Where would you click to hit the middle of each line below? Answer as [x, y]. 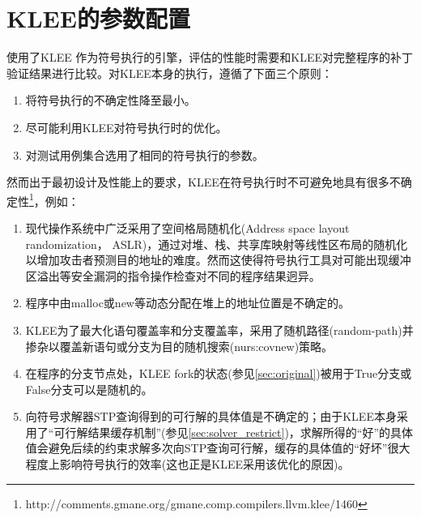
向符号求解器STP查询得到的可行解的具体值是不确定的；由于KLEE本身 [211, 416]
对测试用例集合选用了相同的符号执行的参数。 [145, 154]
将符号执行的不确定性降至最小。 [111, 100]
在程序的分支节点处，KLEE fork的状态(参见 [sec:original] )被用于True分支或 [219, 373]
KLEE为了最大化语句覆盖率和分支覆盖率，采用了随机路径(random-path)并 [219, 330]
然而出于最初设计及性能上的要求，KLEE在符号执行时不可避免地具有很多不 [204, 182]
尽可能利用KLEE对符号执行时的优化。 [126, 127]
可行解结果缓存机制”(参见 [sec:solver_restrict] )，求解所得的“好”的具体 [234, 432]
